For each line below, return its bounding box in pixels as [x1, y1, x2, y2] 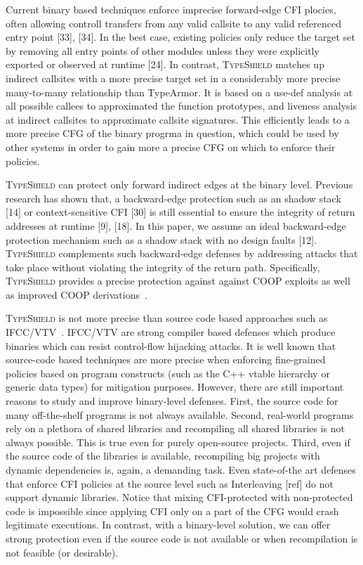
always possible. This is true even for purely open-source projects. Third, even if [6, 434, 350, 449]
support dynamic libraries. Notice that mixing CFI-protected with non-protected [6, 490, 353, 505]
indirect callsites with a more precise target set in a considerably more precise [6, 70, 341, 85]
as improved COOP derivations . [6, 287, 147, 301]
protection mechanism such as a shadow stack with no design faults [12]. [6, 232, 317, 247]
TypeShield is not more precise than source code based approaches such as [6, 311, 328, 325]
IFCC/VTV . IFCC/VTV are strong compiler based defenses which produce [6, 325, 336, 339]
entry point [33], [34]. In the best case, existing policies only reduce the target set [6, 30, 355, 44]
